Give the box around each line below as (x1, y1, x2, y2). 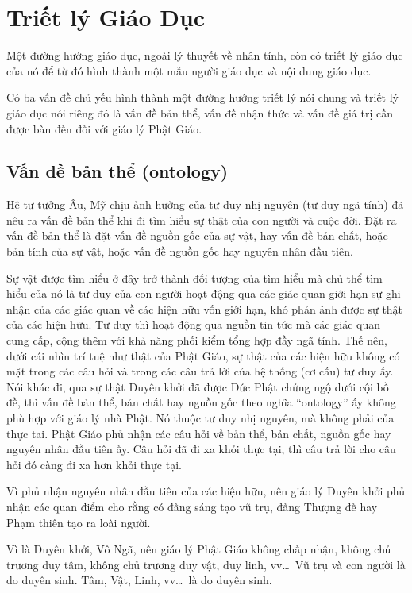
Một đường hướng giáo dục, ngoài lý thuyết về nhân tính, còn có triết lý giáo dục (6, 47, 403, 64)
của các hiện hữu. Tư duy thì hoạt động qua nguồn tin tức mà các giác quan (6, 316, 380, 333)
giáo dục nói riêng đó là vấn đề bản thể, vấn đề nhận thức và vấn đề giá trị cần (6, 104, 393, 121)
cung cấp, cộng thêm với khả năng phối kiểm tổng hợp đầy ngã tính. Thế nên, (6, 332, 387, 348)
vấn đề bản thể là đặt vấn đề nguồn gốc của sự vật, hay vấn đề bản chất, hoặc (6, 227, 388, 244)
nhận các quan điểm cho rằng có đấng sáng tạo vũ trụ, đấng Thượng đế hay (6, 498, 378, 514)
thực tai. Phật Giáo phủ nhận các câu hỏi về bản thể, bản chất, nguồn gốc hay (6, 425, 391, 441)
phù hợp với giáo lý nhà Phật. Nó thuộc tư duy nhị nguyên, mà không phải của (6, 410, 395, 426)
